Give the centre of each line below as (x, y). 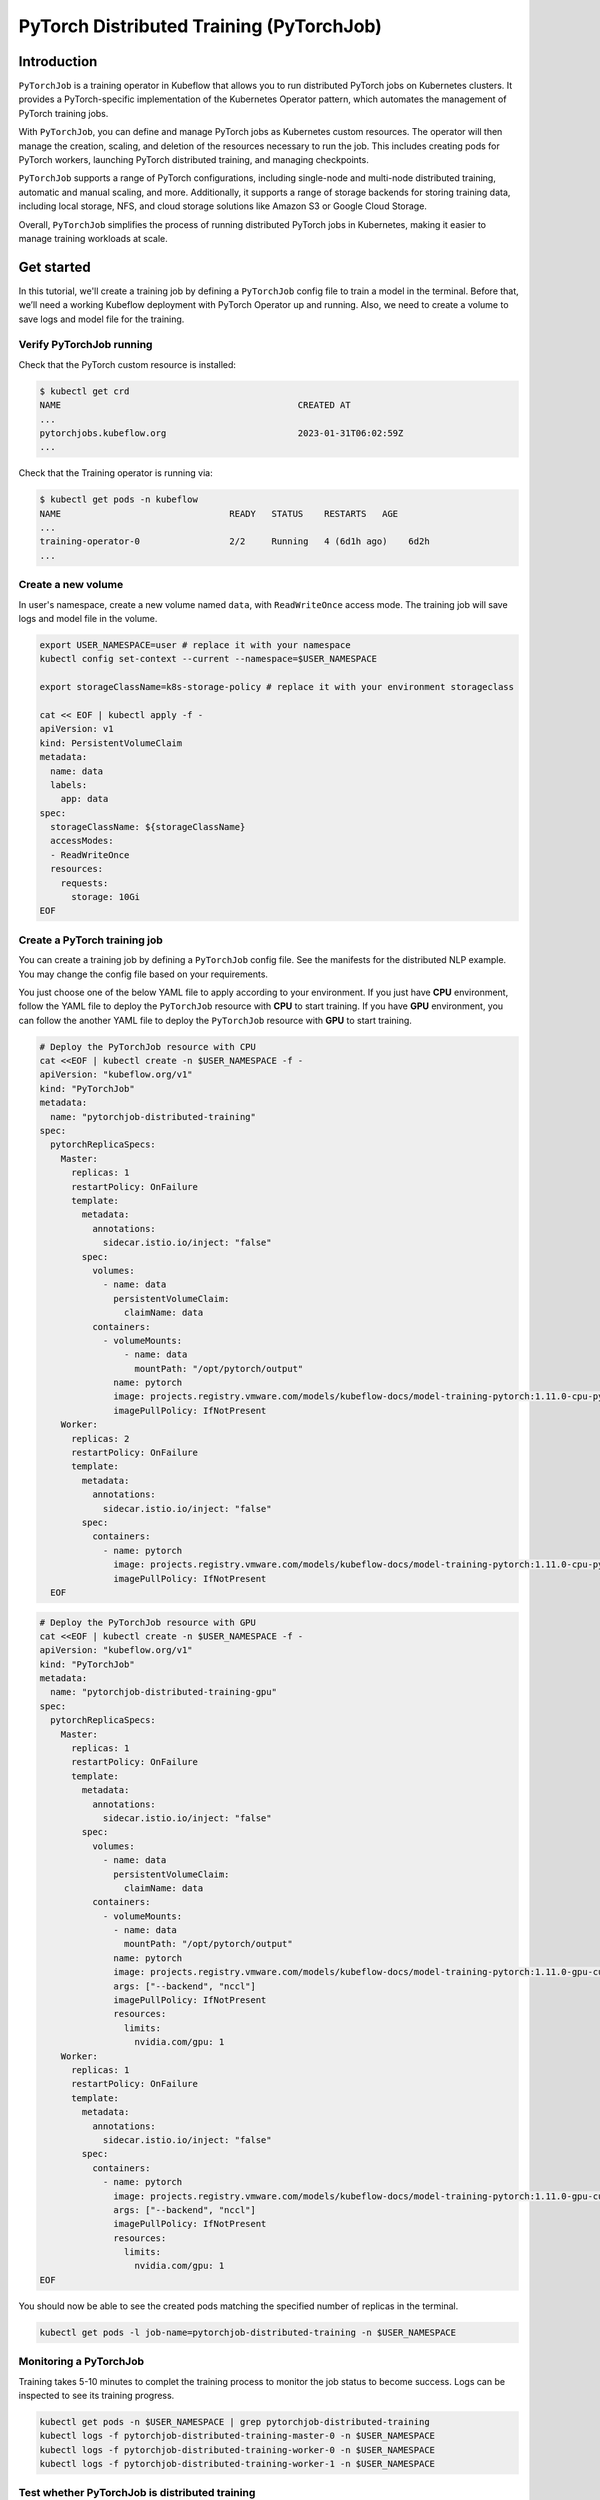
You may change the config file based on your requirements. (143, 974)
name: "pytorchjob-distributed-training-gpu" (163, 1692)
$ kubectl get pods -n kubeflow (119, 499)
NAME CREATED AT (195, 405)
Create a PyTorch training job (91, 940)
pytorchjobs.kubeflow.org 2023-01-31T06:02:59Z (221, 433)
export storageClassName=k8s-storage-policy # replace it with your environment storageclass (277, 687)
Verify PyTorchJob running (85, 345)
